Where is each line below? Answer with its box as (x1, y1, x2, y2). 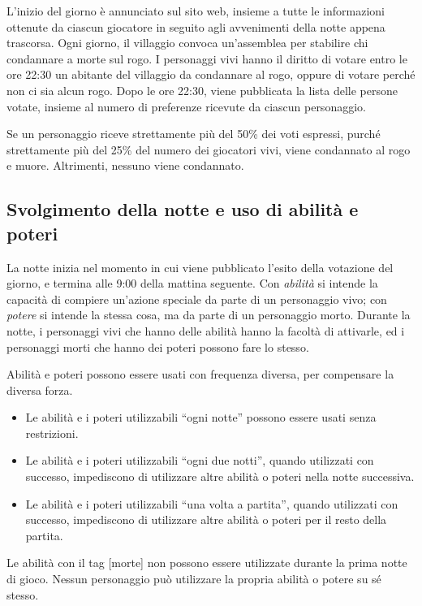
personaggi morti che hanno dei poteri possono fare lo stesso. (6, 338, 309, 355)
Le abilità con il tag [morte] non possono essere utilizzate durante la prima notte (6, 554, 407, 571)
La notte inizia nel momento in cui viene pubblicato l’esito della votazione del (6, 258, 394, 275)
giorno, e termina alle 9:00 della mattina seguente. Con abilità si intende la (6, 275, 378, 292)
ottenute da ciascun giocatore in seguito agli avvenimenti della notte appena (6, 18, 385, 35)
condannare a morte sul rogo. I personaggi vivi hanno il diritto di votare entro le (6, 50, 407, 67)
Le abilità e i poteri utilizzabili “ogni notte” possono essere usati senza (25, 409, 377, 426)
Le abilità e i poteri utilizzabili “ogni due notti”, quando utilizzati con (25, 452, 374, 469)
